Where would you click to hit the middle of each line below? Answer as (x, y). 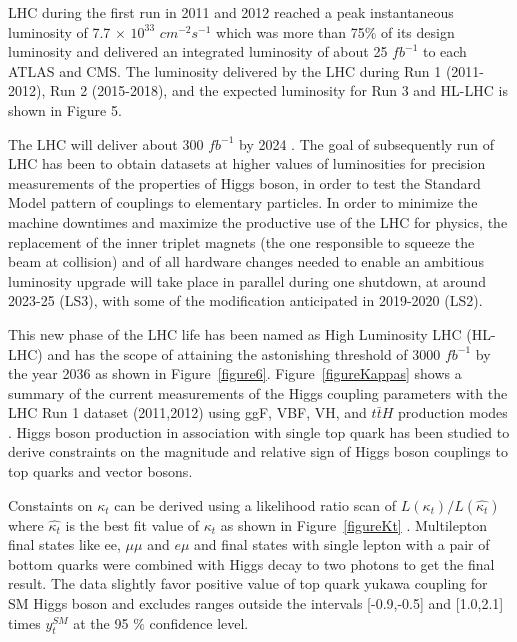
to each (444, 51)
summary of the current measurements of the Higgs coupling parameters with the (258, 392)
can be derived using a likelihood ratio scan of (255, 504)
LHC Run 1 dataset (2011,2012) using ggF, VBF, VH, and (187, 412)
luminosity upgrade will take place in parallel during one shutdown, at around (247, 280)
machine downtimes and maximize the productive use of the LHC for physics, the (258, 221)
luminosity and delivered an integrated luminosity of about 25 (198, 51)
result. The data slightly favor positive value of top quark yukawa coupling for (248, 583)
